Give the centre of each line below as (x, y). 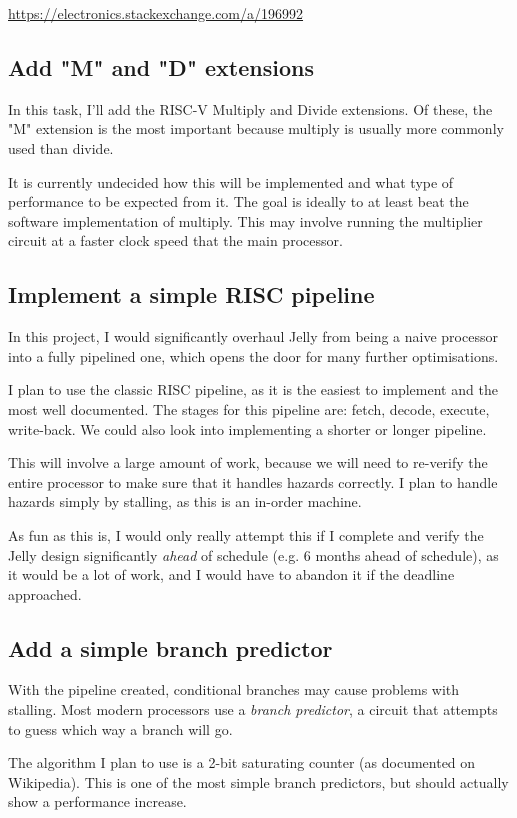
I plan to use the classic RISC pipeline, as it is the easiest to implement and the (253, 389)
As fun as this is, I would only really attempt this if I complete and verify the (246, 534)
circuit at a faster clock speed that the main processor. (175, 240)
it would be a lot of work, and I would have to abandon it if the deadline (231, 574)
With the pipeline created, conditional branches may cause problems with (234, 689)
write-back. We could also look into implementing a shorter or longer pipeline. (247, 428)
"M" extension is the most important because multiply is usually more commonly (256, 128)
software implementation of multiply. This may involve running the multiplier (245, 220)
